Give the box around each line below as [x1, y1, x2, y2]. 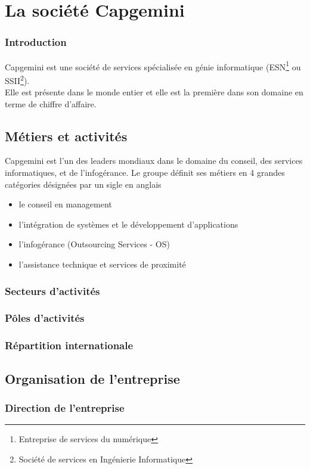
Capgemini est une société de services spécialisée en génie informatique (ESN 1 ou [5, 58, 301, 73]
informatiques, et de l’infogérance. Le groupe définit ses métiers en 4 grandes [5, 166, 285, 179]
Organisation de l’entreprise [5, 369, 180, 387]
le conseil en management [18, 198, 112, 210]
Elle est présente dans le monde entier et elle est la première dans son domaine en [5, 86, 303, 98]
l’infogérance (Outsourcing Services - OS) [18, 238, 170, 250]
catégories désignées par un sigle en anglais [5, 178, 162, 190]
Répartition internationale [5, 338, 134, 353]
